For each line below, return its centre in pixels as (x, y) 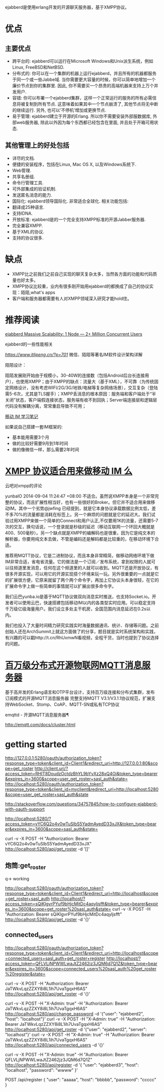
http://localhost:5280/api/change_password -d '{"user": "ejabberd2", (74, 1014)
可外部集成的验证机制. (34, 189)
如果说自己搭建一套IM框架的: (34, 427)
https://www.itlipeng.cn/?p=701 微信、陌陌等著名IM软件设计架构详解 (74, 354)
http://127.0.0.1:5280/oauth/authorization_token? (53, 758)
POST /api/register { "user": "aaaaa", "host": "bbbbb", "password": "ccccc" (81, 1079)
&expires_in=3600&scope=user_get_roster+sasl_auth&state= (66, 779)
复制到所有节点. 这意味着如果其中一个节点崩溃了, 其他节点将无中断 (92, 104)
